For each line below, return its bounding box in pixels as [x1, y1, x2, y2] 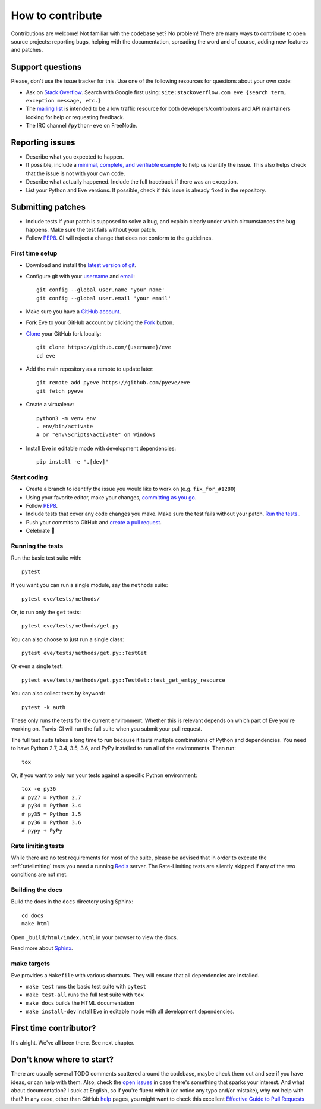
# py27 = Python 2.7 [21, 794, 81, 801]
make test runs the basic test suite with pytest [26, 983, 147, 990]
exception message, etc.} [26, 97, 102, 104]
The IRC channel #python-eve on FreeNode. [26, 122, 137, 129]
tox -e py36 [21, 785, 56, 793]
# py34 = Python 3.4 [21, 802, 81, 809]
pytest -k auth [21, 704, 66, 710]
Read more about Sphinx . [11, 945, 74, 952]
